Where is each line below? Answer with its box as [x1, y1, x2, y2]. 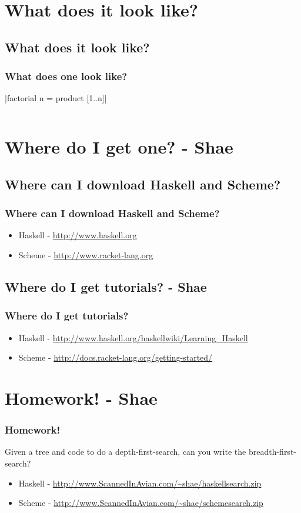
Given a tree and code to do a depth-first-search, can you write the [5, 445, 246, 458]
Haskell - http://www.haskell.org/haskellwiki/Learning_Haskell [18, 331, 248, 344]
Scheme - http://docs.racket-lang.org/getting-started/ [18, 351, 213, 364]
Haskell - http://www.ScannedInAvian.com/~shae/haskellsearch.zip [18, 477, 262, 489]
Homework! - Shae [5, 385, 158, 409]
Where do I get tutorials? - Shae [5, 277, 207, 295]
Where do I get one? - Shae [5, 135, 233, 159]
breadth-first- [248, 445, 296, 458]
